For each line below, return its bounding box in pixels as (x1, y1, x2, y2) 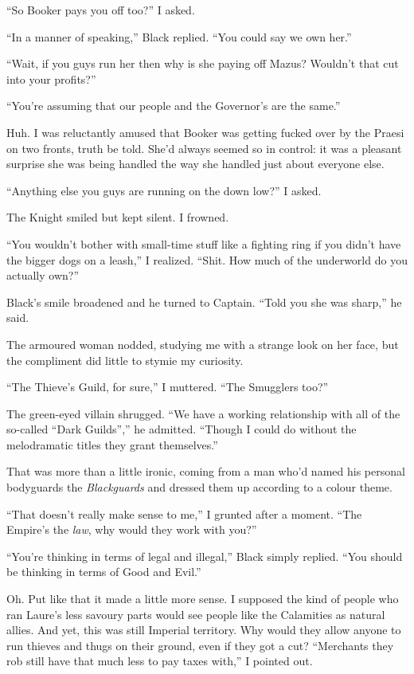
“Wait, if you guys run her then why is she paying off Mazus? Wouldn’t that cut (6, 55, 399, 72)
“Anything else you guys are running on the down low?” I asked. (6, 182, 322, 198)
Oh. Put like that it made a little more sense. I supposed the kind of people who (6, 590, 399, 607)
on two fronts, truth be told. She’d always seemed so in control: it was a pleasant (6, 139, 402, 156)
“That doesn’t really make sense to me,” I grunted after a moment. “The (6, 505, 362, 522)
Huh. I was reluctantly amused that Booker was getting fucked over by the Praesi (6, 123, 404, 140)
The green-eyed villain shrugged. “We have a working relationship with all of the (6, 405, 400, 421)
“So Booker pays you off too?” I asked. (6, 2, 195, 18)
